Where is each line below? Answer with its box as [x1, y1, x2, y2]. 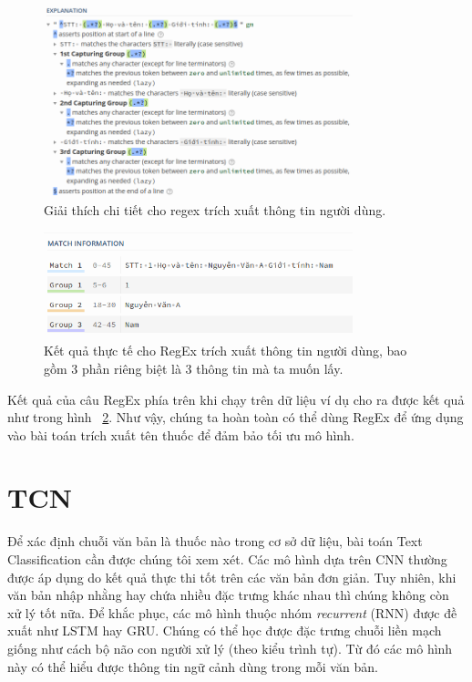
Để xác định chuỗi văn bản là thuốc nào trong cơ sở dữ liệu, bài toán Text [7, 532, 423, 551]
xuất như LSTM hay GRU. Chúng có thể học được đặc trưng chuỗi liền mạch [7, 621, 442, 640]
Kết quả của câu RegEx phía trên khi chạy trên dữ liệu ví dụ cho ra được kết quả [7, 389, 465, 408]
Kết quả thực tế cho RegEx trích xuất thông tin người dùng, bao [44, 341, 407, 360]
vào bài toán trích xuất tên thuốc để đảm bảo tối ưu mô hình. [7, 425, 354, 444]
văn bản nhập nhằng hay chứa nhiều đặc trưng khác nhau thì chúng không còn [7, 585, 449, 604]
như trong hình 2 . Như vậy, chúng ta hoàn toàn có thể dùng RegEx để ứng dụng [7, 408, 464, 427]
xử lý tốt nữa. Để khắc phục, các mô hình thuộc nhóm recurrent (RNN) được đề [7, 603, 457, 622]
